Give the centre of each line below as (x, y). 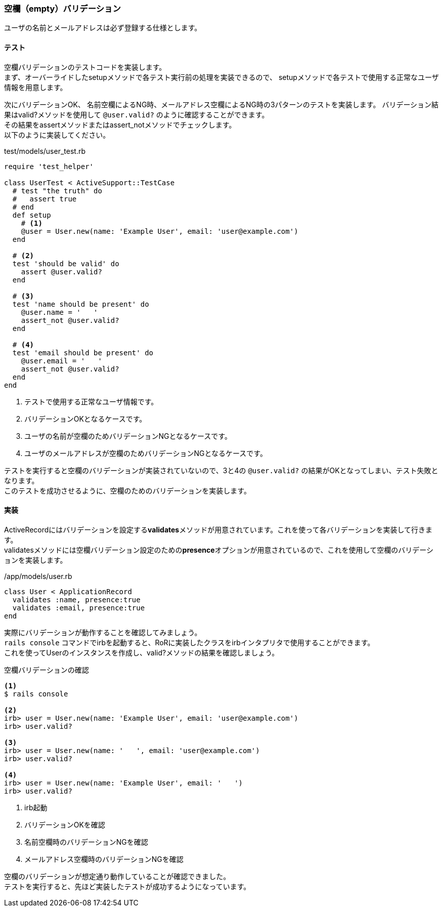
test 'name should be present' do (81, 304)
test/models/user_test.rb (45, 151)
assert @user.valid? (61, 272)
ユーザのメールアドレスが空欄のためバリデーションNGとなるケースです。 (146, 453)
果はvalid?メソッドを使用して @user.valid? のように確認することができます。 (137, 114)
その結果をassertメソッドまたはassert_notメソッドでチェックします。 (120, 125)
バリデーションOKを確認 (65, 824)
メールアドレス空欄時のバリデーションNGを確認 (104, 859)
